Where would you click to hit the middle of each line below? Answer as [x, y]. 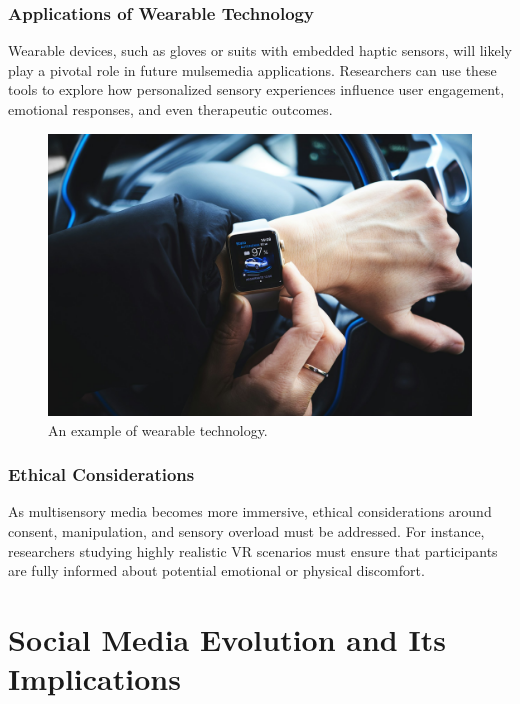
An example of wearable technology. [158, 429]
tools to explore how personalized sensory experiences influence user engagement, [256, 89]
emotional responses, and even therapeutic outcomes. [170, 109]
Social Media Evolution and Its [227, 638]
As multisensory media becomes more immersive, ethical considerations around [250, 511]
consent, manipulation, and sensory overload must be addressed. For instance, [246, 530]
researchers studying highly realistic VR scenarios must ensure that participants [253, 550]
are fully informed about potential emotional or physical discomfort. [216, 570]
